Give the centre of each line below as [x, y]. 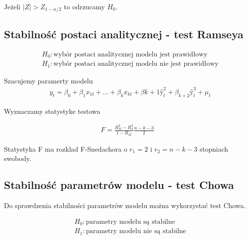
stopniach [214, 148]
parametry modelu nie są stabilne [136, 231]
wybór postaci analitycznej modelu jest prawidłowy [131, 54]
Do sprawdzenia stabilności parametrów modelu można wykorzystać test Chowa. [125, 205]
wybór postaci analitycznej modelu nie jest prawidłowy [136, 64]
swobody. [18, 158]
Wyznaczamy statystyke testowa [52, 111]
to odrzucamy [85, 6]
